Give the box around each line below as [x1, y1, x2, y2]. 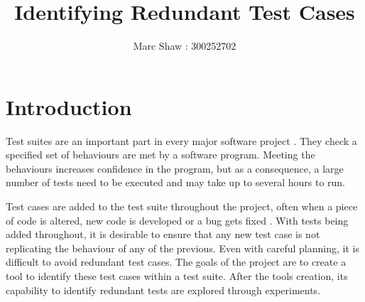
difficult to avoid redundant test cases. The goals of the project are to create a [6, 254, 347, 269]
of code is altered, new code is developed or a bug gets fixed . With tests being [6, 212, 349, 227]
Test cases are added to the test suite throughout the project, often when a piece [6, 199, 358, 214]
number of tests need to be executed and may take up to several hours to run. [6, 175, 345, 190]
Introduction [6, 92, 132, 121]
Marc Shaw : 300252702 [133, 38, 236, 53]
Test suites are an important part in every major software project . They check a [6, 133, 357, 148]
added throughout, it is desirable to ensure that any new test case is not [6, 227, 320, 242]
